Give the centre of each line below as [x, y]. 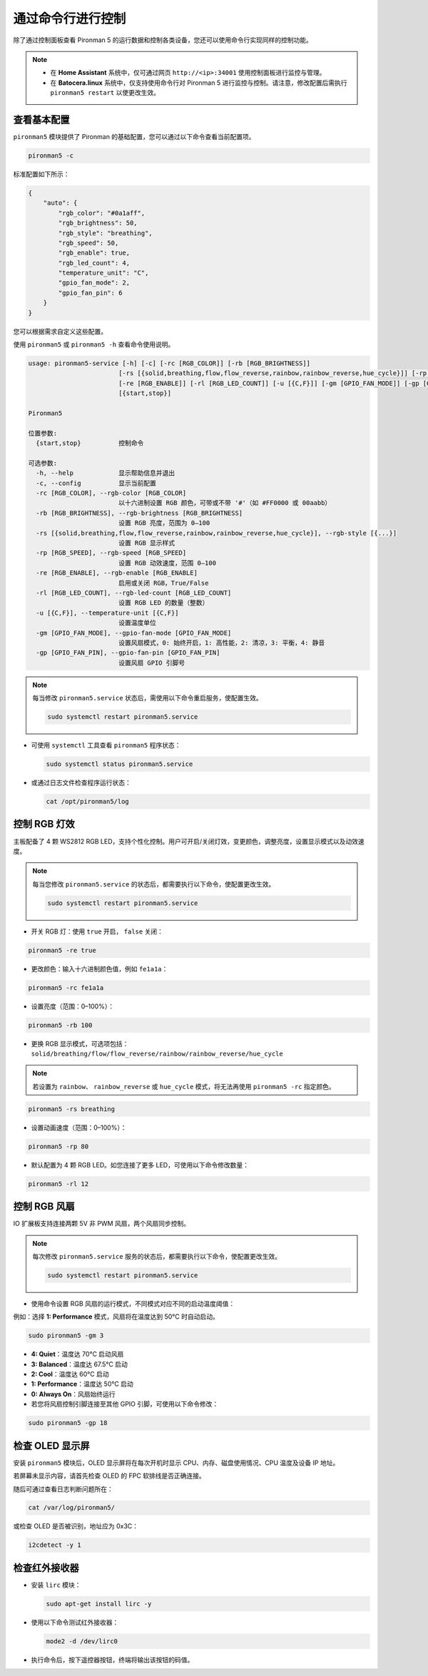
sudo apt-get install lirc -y [99, 1604]
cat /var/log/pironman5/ [72, 1508]
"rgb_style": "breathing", [105, 233]
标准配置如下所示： [41, 174]
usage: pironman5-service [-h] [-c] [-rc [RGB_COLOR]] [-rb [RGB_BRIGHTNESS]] [169, 363]
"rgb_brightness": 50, [98, 223]
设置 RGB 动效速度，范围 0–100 [167, 563]
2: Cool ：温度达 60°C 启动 [70, 1374]
